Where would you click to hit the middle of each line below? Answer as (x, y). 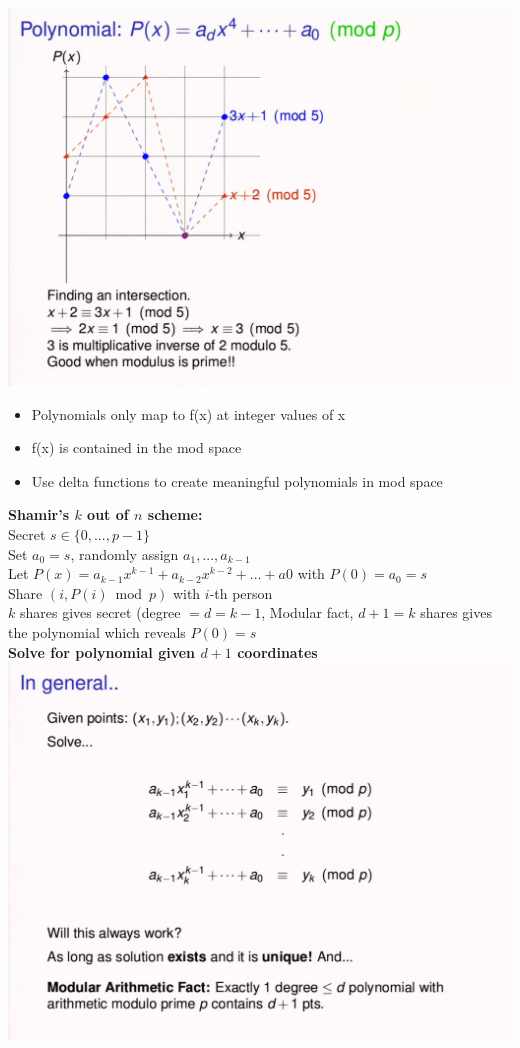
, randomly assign (124, 553)
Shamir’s (39, 514)
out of (108, 514)
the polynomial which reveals (97, 631)
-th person (241, 592)
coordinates (277, 651)
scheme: (175, 514)
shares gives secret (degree (100, 612)
